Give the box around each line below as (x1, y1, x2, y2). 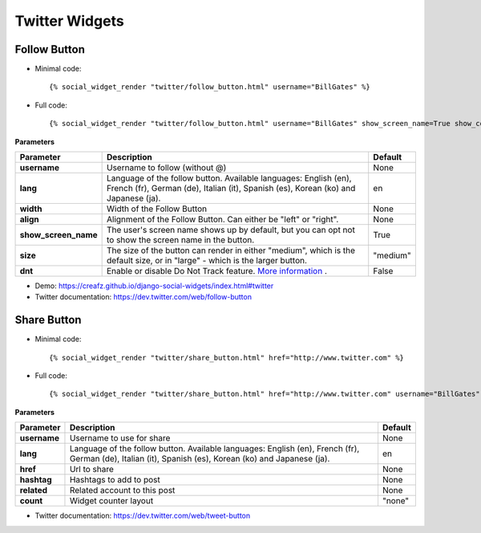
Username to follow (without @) (107, 162, 227, 173)
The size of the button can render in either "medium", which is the (107, 245, 356, 256)
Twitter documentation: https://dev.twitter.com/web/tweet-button (34, 511, 251, 521)
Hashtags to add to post (69, 474, 160, 486)
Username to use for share (69, 433, 171, 444)
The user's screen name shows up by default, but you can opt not (107, 225, 356, 236)
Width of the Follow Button (107, 203, 208, 214)
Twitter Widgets (14, 12, 124, 30)
